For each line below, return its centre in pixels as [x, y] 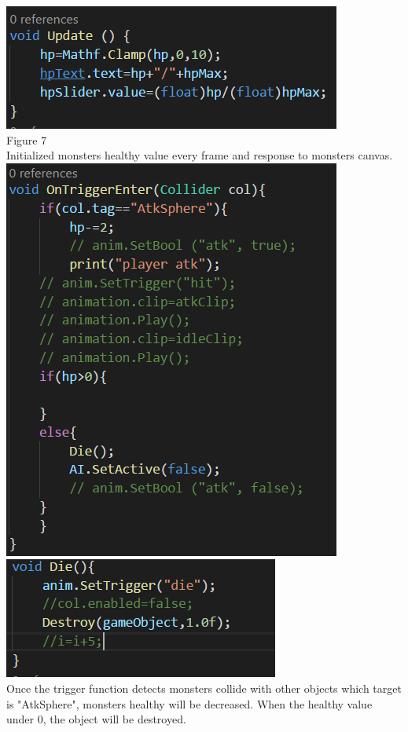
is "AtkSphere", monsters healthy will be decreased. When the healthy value [189, 703]
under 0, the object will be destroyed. [96, 719]
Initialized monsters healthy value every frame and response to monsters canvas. [200, 155]
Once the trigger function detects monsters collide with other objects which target [204, 688]
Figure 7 [27, 139]
